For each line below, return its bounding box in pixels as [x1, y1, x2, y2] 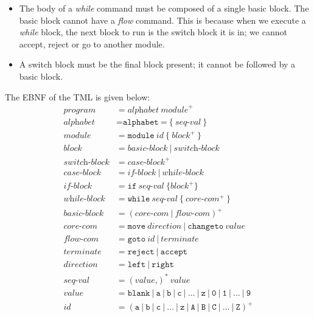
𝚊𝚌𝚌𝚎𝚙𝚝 [160, 248, 187, 257]
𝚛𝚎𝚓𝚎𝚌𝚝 [127, 248, 155, 257]
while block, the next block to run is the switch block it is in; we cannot [19, 26, 287, 38]
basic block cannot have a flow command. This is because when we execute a [19, 13, 306, 26]
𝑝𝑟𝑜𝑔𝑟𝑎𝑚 [63, 105, 96, 114]
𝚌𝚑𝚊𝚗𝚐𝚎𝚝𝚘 [187, 222, 224, 231]
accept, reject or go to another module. [19, 37, 165, 50]
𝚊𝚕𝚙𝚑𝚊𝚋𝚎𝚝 [122, 117, 159, 127]
